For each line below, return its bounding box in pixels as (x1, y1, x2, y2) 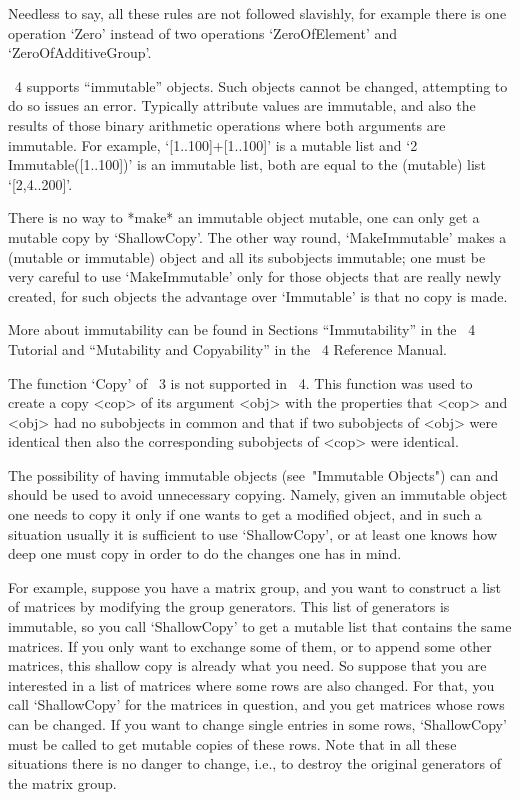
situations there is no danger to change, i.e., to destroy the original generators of (8, 753, 501, 774)
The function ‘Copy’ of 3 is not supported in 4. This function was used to (8, 372, 473, 393)
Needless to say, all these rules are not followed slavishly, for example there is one (8, 3, 507, 23)
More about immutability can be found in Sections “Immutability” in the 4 (8, 319, 476, 340)
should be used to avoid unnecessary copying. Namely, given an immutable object (8, 484, 508, 505)
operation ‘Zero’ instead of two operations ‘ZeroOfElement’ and (8, 22, 398, 43)
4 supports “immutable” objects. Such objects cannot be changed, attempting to (14, 75, 508, 96)
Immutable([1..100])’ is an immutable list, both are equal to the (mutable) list (8, 154, 486, 175)
